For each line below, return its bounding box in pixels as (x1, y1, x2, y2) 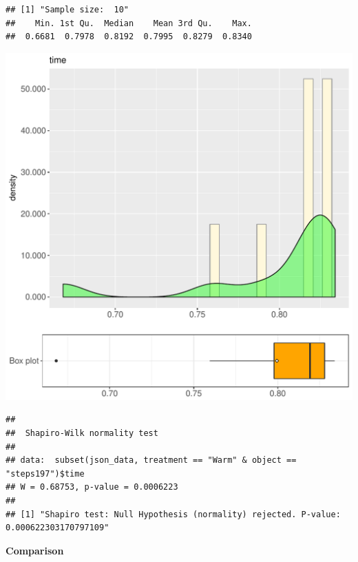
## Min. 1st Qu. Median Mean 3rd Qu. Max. (6, 18, 252, 28)
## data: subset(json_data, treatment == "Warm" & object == (6, 455, 297, 466)
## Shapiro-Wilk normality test (6, 428, 158, 438)
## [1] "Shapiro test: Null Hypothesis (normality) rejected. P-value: (6, 509, 341, 519)
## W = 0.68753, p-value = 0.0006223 (6, 482, 178, 492)
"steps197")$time (6, 468, 85, 479)
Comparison (6, 543, 64, 557)
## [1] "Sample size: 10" (6, 5, 129, 14)
